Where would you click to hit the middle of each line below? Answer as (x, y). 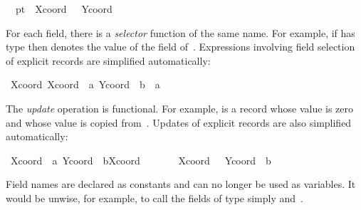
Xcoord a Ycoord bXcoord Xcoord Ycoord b (141, 160)
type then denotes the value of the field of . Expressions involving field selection (180, 47)
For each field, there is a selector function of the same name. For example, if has (180, 32)
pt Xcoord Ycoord (64, 9)
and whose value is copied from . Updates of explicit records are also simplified (179, 122)
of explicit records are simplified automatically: (108, 60)
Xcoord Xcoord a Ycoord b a (85, 84)
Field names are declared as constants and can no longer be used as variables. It (181, 184)
